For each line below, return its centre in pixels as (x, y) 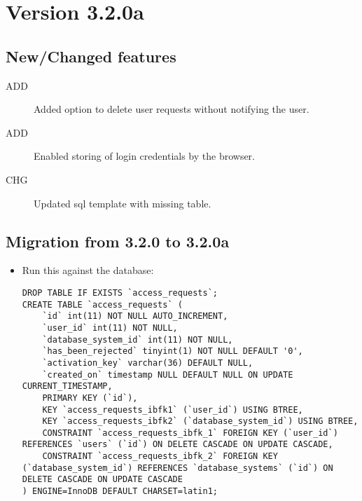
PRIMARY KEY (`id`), (90, 398)
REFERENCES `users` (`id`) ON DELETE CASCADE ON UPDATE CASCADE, (177, 445)
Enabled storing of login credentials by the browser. (144, 156)
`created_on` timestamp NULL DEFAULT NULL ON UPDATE (168, 375)
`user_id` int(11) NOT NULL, (110, 328)
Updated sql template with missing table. (123, 203)
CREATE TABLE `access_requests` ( (102, 304)
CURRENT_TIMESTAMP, (67, 386)
